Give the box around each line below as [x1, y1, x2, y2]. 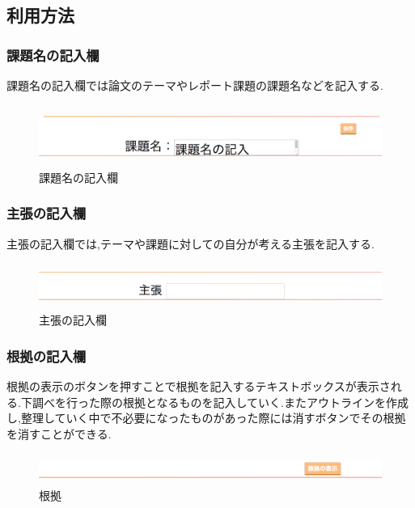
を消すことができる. [6, 425, 112, 442]
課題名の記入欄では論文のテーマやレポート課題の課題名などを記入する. [6, 77, 383, 93]
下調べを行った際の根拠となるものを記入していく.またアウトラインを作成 [20, 393, 409, 410]
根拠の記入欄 [6, 345, 87, 366]
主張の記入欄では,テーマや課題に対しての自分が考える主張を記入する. [6, 235, 375, 252]
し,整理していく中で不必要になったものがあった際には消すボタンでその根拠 [6, 409, 406, 426]
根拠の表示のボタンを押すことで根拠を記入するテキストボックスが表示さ [6, 378, 391, 395]
